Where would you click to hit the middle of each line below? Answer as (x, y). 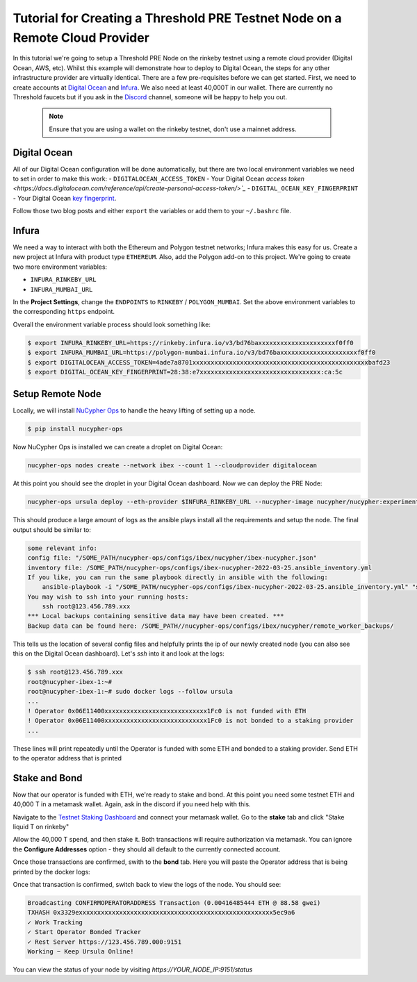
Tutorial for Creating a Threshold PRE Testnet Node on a (177, 18)
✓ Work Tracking (55, 922)
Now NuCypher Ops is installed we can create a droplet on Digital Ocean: (118, 447)
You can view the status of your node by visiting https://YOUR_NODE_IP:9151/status (133, 969)
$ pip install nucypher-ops (75, 429)
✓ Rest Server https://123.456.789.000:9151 (105, 942)
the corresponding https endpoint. (64, 312)
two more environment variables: (60, 267)
